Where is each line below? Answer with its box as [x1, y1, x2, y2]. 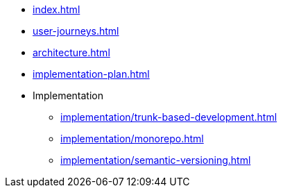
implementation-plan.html [33, 68, 150, 80]
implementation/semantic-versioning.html [60, 154, 251, 166]
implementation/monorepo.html [60, 133, 204, 144]
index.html [33, 3, 80, 15]
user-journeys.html [33, 25, 119, 37]
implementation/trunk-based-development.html [60, 111, 277, 123]
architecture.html [33, 47, 110, 58]
